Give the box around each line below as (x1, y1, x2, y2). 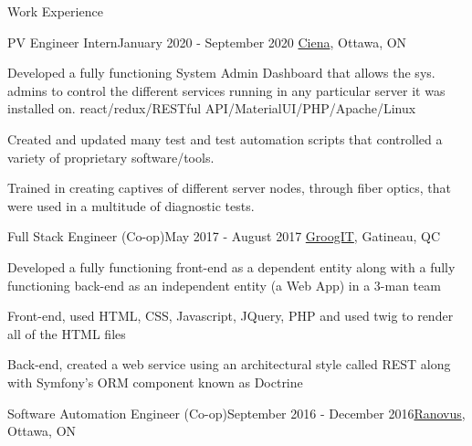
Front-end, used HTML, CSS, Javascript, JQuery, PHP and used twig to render (7, 306, 454, 325)
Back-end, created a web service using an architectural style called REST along (7, 355, 451, 374)
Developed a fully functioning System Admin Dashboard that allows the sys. (7, 63, 435, 82)
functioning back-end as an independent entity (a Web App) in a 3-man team (7, 275, 441, 294)
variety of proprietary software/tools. (7, 147, 215, 166)
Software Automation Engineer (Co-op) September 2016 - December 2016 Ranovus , (7, 403, 466, 422)
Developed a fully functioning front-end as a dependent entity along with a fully (7, 257, 456, 276)
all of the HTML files (7, 324, 126, 343)
